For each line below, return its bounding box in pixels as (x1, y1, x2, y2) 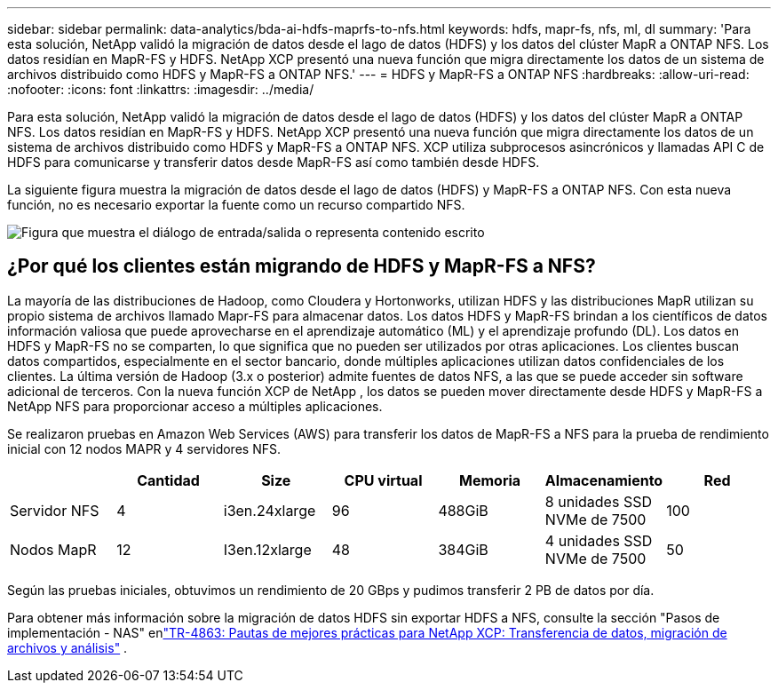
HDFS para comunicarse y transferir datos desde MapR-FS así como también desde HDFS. (7, 155, 540, 170)
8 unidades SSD (544, 492, 652, 511)
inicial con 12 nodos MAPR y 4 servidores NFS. (7, 440, 281, 456)
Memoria (459, 471, 521, 489)
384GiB (438, 540, 488, 559)
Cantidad (137, 471, 200, 489)
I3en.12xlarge (223, 540, 312, 559)
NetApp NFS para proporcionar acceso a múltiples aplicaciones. (7, 398, 383, 414)
